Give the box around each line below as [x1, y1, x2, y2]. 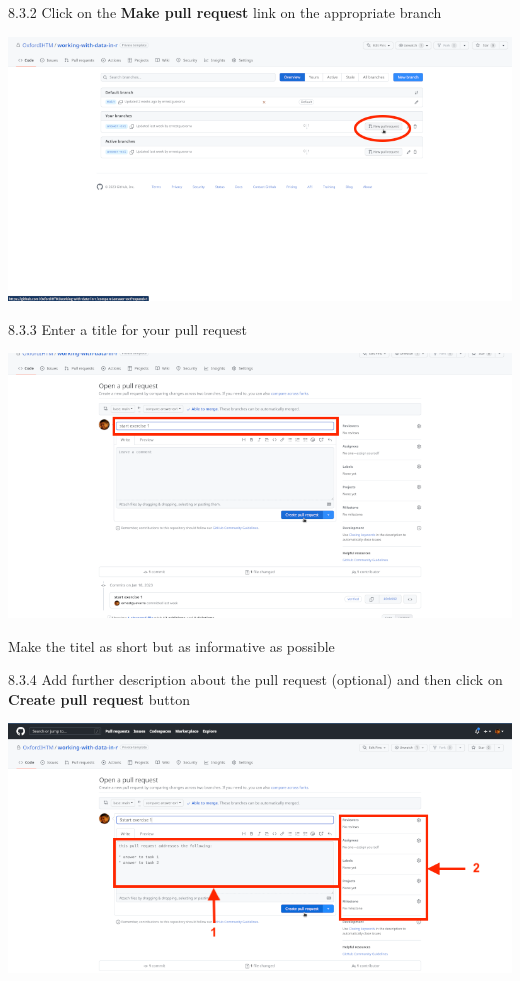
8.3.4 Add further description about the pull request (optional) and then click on [8, 669, 503, 690]
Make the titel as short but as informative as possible [8, 635, 335, 656]
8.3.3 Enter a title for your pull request [8, 318, 247, 339]
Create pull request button [8, 688, 191, 709]
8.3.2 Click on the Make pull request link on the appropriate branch [8, 2, 442, 22]
